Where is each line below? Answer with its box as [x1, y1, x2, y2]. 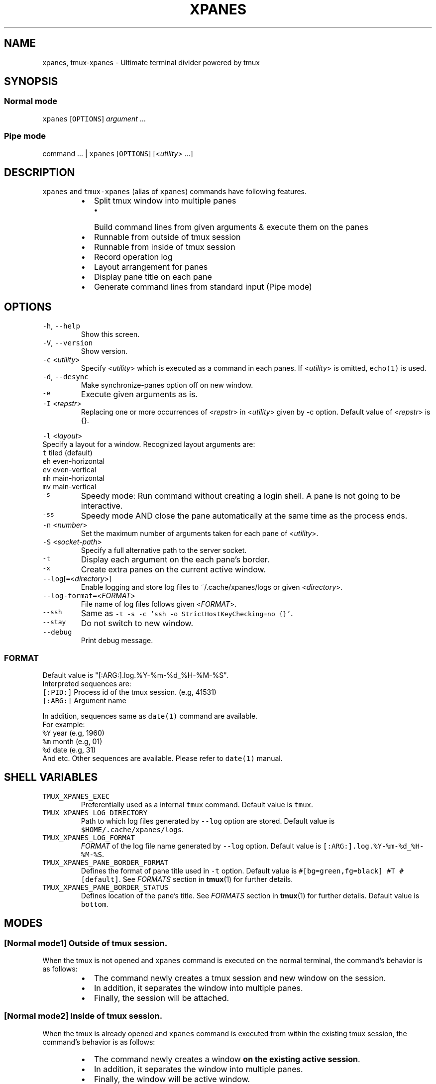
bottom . [81, 899, 109, 908]
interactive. [81, 501, 123, 511]
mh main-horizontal [42, 474, 105, 483]
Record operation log [94, 252, 173, 262]
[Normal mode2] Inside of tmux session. [4, 1011, 163, 1021]
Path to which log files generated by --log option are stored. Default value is [81, 816, 335, 825]
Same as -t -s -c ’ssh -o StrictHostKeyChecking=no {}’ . [81, 608, 293, 619]
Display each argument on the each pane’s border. [81, 554, 270, 565]
